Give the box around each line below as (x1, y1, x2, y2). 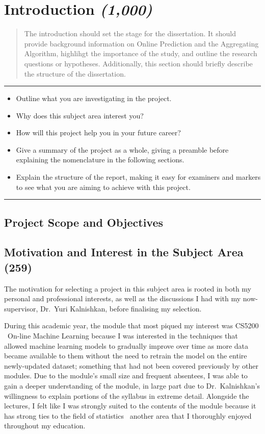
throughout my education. (4, 420, 86, 431)
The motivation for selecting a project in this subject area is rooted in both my (4, 283, 252, 294)
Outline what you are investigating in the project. (16, 93, 172, 104)
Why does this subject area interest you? (16, 110, 144, 120)
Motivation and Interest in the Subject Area (4, 244, 244, 260)
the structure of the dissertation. (24, 68, 126, 79)
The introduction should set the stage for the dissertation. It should (24, 28, 236, 39)
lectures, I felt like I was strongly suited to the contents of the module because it (4, 400, 256, 411)
